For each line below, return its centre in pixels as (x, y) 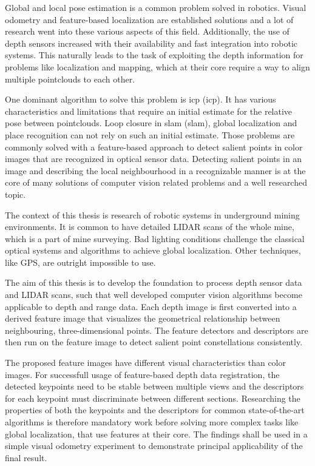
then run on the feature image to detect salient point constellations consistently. (154, 342)
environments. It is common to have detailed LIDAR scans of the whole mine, (150, 227)
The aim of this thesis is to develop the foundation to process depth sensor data (154, 282)
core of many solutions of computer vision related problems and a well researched (156, 182)
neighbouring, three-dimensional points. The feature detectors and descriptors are (157, 330)
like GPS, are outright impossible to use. (80, 262)
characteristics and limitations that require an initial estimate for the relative (149, 111)
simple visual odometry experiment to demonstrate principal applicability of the (154, 446)
